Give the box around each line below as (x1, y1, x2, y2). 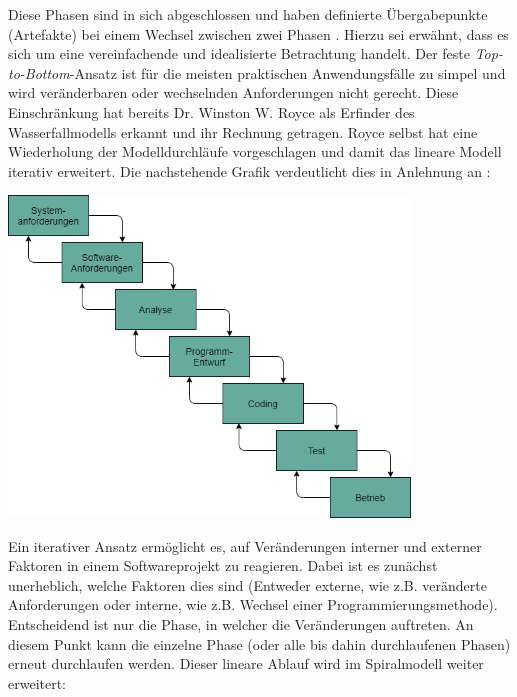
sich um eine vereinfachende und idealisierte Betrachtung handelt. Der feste (8, 43, 470, 64)
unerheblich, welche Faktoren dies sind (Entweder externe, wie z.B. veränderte (8, 574, 487, 595)
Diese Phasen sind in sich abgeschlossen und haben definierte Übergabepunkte (8, 4, 488, 24)
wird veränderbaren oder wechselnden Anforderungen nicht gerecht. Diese (8, 82, 459, 103)
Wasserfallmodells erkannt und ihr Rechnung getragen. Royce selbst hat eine (8, 121, 478, 142)
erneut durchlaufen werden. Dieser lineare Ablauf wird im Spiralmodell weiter (8, 653, 484, 674)
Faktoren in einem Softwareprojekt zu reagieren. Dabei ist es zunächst (8, 555, 438, 576)
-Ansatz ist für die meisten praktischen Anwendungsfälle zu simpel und (69, 62, 506, 83)
